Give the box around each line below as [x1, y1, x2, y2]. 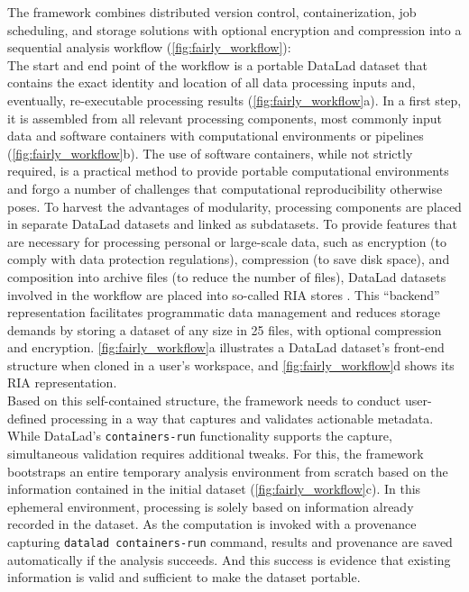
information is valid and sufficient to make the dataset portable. [7, 568, 361, 587]
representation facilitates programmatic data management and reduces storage [7, 303, 441, 322]
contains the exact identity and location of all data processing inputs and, [7, 73, 416, 92]
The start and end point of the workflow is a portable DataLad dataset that [7, 55, 428, 74]
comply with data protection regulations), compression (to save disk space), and [7, 250, 450, 269]
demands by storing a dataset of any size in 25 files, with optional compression [7, 320, 442, 339]
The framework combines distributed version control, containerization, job [7, 3, 417, 21]
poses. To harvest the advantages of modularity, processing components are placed [7, 196, 462, 215]
